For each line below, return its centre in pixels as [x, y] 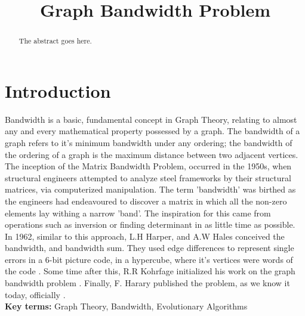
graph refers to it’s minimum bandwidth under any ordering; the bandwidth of [149, 142]
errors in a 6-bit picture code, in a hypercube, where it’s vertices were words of [149, 259]
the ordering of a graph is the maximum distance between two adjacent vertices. [152, 154]
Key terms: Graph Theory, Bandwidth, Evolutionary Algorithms [126, 306]
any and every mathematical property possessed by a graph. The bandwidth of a [152, 131]
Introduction [58, 90]
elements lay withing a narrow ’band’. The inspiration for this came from [138, 213]
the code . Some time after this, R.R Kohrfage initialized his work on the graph [150, 271]
